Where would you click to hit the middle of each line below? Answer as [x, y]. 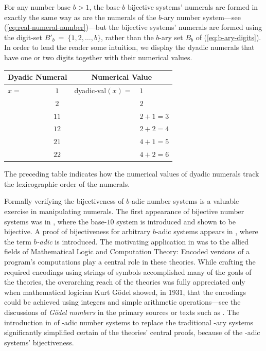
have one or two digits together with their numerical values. [98, 57]
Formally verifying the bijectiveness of [64, 201]
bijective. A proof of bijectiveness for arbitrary [77, 231]
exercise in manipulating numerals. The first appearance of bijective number [124, 211]
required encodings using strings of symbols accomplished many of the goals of [128, 271]
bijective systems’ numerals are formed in [193, 7]
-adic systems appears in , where [207, 231]
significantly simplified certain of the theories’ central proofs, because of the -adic [132, 332]
